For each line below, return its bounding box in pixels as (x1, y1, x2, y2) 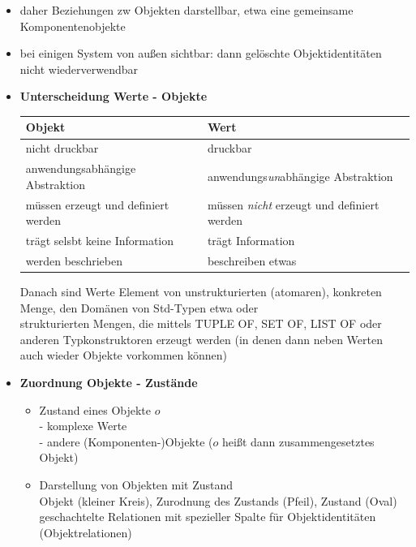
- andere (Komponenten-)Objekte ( (39, 433, 213, 450)
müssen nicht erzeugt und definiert (207, 196, 380, 213)
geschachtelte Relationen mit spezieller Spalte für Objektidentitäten (39, 508, 376, 525)
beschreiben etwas (207, 252, 297, 269)
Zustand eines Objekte (39, 401, 152, 418)
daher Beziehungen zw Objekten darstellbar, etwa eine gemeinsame (19, 2, 354, 18)
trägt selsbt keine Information (25, 232, 174, 249)
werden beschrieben (25, 252, 122, 269)
